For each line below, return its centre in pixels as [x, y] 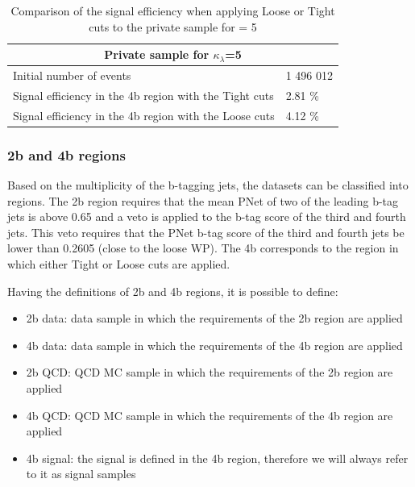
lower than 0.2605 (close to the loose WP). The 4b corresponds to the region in [203, 248]
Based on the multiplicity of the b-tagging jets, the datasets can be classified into [208, 185]
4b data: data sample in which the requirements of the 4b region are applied [214, 345]
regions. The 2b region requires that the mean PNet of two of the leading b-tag [203, 200]
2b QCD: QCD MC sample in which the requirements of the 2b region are [210, 372]
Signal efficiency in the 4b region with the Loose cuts [144, 115]
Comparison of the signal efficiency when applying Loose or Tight [173, 10]
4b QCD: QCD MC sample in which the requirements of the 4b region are [210, 415]
